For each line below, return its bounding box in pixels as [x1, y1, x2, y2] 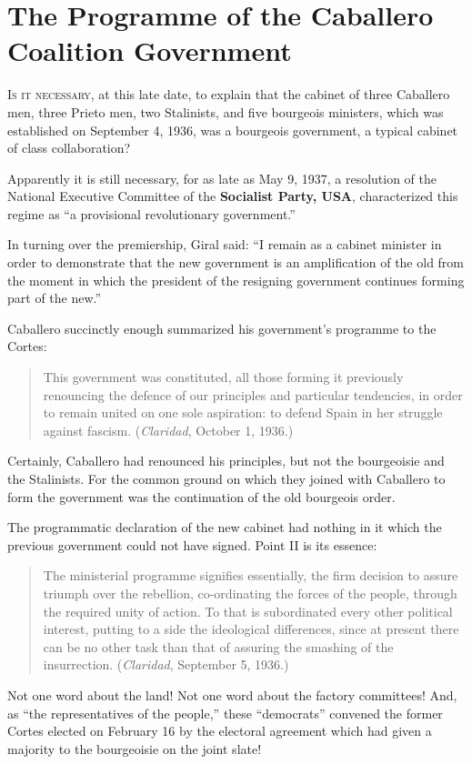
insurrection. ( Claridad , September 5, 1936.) [43, 655, 289, 674]
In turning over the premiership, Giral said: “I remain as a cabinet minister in [7, 235, 442, 254]
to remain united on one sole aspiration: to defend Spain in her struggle [43, 403, 443, 422]
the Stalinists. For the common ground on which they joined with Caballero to [7, 469, 446, 488]
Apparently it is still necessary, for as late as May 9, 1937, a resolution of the [7, 168, 437, 187]
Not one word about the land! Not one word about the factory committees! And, [7, 685, 457, 704]
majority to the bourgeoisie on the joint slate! [7, 739, 262, 758]
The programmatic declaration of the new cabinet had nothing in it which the [7, 518, 442, 537]
